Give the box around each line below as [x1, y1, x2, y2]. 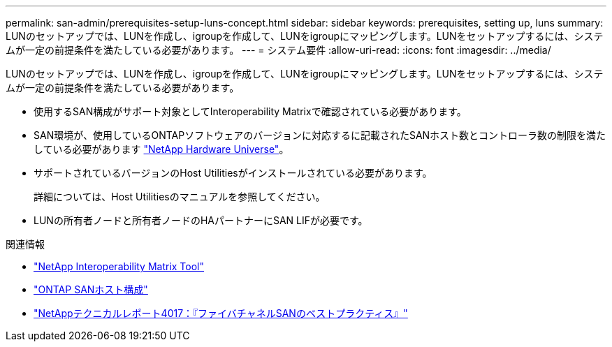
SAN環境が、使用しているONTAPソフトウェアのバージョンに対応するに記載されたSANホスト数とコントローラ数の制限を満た [34, 129, 606, 141]
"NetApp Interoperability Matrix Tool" [34, 260, 205, 272]
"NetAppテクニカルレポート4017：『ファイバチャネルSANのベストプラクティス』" [34, 307, 408, 319]
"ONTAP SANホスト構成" [34, 283, 148, 295]
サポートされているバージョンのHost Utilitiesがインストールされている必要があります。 [34, 167, 432, 179]
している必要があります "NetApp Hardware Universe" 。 [34, 143, 289, 155]
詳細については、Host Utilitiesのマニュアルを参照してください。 [34, 191, 326, 202]
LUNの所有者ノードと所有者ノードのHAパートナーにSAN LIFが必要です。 [34, 214, 368, 226]
